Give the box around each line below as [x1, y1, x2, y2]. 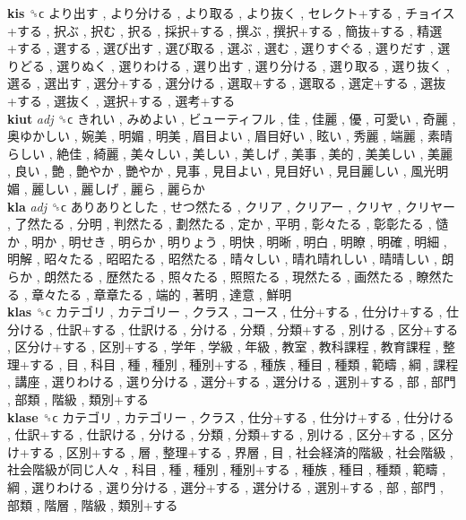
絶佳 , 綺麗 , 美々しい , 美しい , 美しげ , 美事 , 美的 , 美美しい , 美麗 [56, 143, 453, 162]
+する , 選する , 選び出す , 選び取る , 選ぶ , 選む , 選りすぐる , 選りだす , [7, 39, 434, 57]
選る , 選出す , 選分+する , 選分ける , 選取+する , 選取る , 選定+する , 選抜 [7, 74, 446, 92]
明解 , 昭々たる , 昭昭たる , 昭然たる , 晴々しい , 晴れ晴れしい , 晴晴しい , [7, 249, 437, 268]
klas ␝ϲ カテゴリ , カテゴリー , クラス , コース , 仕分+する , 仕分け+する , [7, 302, 443, 321]
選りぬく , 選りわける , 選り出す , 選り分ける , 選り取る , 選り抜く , [56, 56, 450, 74]
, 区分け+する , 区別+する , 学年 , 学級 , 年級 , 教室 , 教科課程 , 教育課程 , [7, 337, 439, 356]
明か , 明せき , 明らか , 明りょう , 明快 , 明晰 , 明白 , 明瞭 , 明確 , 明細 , [31, 231, 447, 250]
